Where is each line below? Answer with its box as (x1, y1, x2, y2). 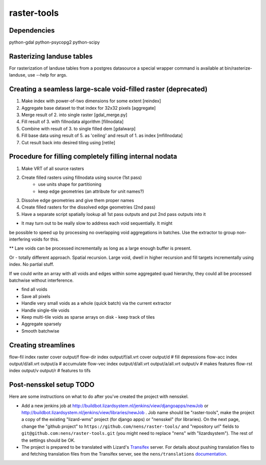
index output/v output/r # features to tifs (9, 368, 91, 374)
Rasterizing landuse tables (9, 52, 93, 60)
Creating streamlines (9, 341, 75, 349)
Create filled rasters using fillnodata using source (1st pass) (21, 174, 142, 180)
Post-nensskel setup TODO (9, 380, 95, 389)
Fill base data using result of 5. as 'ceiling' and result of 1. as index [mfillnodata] (21, 132, 183, 138)
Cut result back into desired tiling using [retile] (21, 139, 116, 145)
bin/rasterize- (224, 65, 253, 71)
